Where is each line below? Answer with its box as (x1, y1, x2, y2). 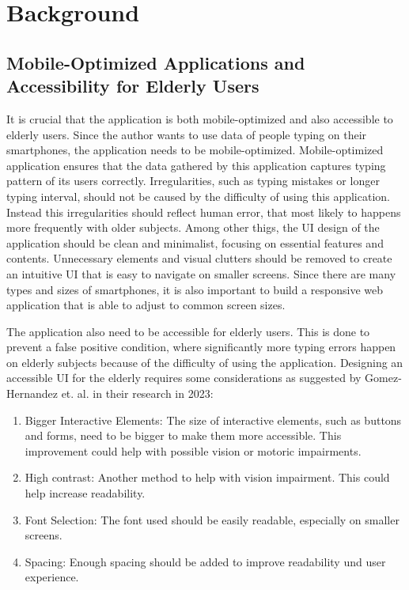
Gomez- (365, 369, 402, 386)
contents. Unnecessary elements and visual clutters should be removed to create (6, 250, 392, 267)
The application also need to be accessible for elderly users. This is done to (6, 323, 370, 339)
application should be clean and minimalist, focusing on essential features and (6, 234, 384, 251)
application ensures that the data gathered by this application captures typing (6, 157, 386, 173)
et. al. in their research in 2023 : (61, 385, 214, 402)
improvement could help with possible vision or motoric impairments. (25, 442, 362, 459)
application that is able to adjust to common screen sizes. (6, 297, 286, 313)
